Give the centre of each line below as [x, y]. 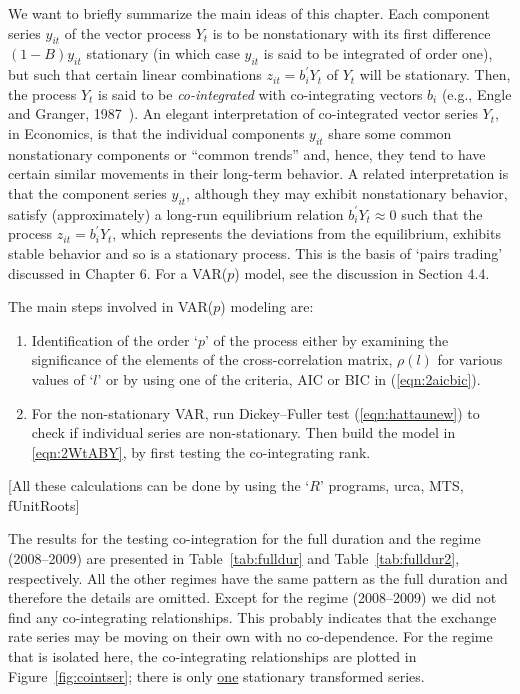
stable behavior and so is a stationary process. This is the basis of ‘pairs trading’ [255, 252]
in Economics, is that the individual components [156, 132]
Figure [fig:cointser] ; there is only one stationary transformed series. [216, 675]
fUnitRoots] [44, 504]
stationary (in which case [163, 53]
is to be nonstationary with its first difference [351, 32]
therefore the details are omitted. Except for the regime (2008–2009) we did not [252, 597]
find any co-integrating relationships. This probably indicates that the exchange [252, 616]
